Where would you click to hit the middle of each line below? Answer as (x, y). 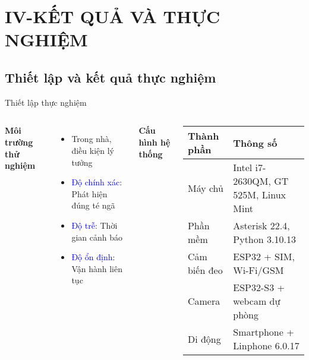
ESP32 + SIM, (264, 257)
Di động (204, 339)
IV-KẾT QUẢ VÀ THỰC (113, 16)
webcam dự (257, 301)
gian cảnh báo (97, 237)
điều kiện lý (93, 150)
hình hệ (154, 142)
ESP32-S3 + (259, 288)
